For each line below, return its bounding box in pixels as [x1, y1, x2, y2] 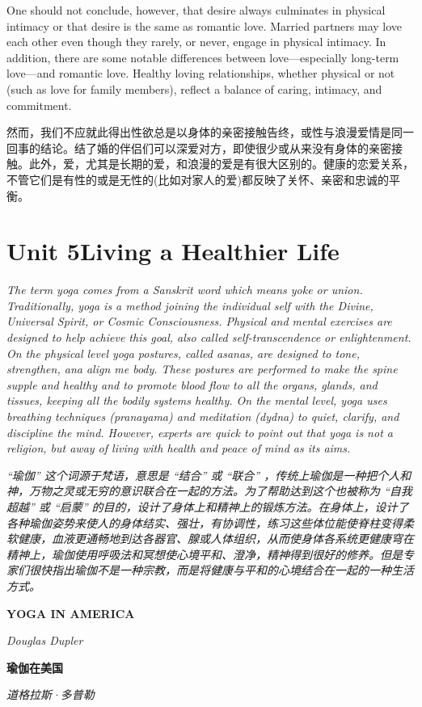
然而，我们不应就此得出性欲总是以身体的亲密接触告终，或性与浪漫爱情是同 [6, 124, 403, 141]
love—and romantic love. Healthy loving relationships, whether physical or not [6, 65, 395, 82]
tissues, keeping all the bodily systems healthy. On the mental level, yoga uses [6, 392, 387, 409]
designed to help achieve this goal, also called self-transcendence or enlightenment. [6, 329, 411, 346]
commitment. [6, 96, 72, 113]
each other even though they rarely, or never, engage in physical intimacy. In [6, 33, 386, 50]
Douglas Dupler [6, 632, 83, 649]
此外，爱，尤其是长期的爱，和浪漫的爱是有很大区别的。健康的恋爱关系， [28, 155, 414, 172]
